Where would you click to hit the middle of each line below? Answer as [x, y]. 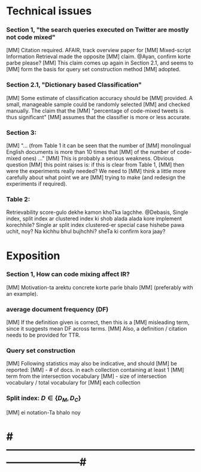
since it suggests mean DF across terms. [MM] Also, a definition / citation [97, 329]
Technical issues [49, 11]
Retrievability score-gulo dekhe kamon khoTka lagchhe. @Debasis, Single [97, 212]
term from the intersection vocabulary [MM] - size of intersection [86, 376]
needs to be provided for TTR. [43, 335]
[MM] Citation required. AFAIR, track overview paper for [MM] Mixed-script [99, 50]
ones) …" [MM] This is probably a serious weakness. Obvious [98, 158]
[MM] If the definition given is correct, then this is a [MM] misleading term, [98, 322]
